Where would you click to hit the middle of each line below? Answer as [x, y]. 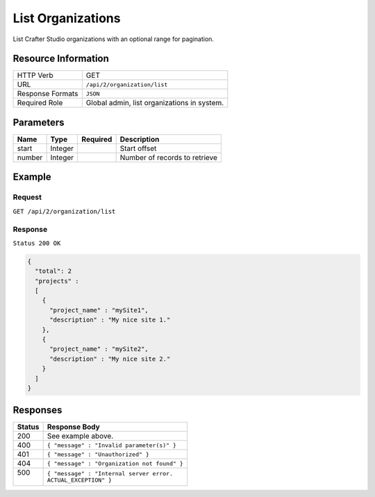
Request [27, 197]
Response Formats [48, 94]
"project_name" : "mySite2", [99, 349]
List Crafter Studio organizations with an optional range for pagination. [114, 39]
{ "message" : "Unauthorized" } [98, 454]
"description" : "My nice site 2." [110, 359]
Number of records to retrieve [169, 157]
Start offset [138, 148]
